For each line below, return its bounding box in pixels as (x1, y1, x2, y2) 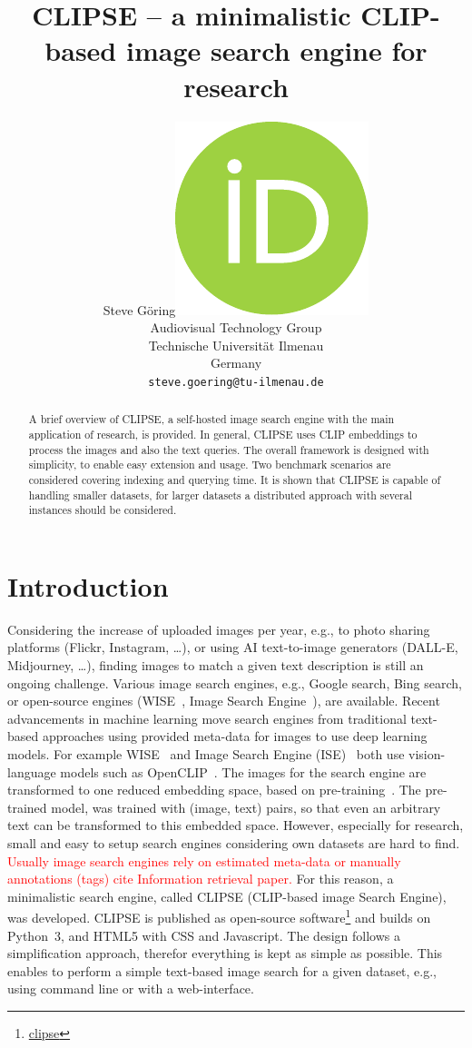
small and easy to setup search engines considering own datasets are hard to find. (7, 833, 460, 852)
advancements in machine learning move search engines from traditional (7, 708, 407, 727)
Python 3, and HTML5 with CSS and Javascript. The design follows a (7, 925, 400, 944)
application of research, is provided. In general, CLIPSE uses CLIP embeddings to (28, 426, 418, 441)
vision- (408, 745, 446, 764)
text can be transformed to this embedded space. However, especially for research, (7, 816, 464, 835)
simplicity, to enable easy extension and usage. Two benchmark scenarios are (28, 457, 391, 472)
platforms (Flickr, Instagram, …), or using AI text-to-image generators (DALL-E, (7, 638, 458, 657)
